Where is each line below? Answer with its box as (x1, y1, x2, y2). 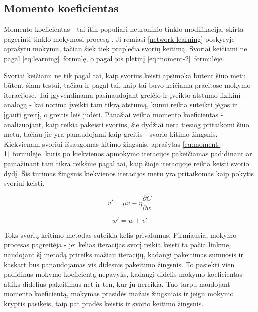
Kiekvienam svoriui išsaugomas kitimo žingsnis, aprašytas (4, 138, 181, 149)
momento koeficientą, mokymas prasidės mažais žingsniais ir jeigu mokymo (4, 288, 234, 299)
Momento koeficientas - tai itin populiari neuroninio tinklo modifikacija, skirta (4, 24, 244, 34)
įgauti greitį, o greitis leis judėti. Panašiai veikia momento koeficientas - (4, 109, 223, 119)
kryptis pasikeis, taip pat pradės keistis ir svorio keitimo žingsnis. (4, 298, 204, 308)
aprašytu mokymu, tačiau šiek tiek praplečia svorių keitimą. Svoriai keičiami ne (4, 43, 247, 54)
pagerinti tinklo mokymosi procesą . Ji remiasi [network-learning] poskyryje (4, 33, 235, 44)
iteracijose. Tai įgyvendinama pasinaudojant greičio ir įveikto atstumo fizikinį (4, 89, 241, 100)
